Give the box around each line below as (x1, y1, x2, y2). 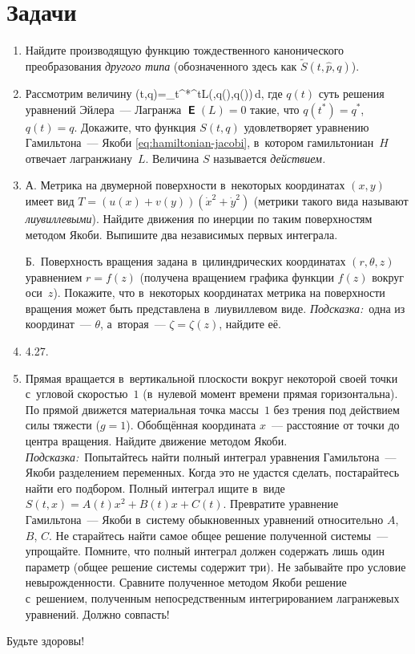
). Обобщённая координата (126, 416, 256, 433)
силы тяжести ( (25, 416, 100, 433)
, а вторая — (100, 315, 166, 332)
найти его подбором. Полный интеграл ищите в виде (25, 479, 285, 496)
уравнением (25, 268, 83, 285)
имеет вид (25, 192, 75, 209)
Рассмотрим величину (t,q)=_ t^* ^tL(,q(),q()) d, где (25, 84, 283, 101)
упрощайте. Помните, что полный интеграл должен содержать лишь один (25, 542, 385, 559)
